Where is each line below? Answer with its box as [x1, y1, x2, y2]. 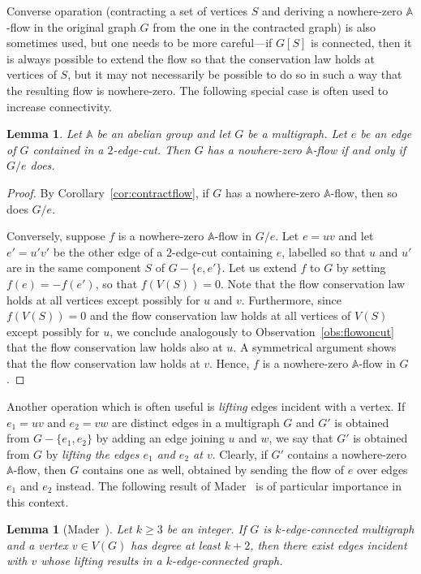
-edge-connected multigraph [281, 520, 415, 537]
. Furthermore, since [241, 291, 342, 308]
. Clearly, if [212, 445, 268, 462]
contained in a [32, 140, 104, 158]
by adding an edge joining [96, 429, 225, 447]
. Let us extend [221, 259, 297, 276]
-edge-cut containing [171, 243, 273, 260]
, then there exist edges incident [250, 536, 407, 553]
